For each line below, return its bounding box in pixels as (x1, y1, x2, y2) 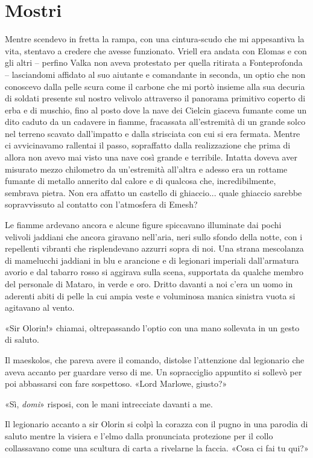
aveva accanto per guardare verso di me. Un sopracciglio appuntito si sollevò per (5, 365, 302, 378)
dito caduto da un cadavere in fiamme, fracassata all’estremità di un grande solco (5, 115, 306, 128)
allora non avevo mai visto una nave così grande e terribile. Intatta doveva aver (5, 151, 297, 164)
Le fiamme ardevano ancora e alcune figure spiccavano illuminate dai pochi (5, 218, 282, 231)
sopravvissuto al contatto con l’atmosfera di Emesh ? (5, 198, 198, 211)
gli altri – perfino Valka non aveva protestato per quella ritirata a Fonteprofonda (5, 56, 303, 69)
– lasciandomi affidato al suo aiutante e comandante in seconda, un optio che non (5, 68, 306, 80)
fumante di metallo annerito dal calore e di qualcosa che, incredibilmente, (5, 174, 276, 187)
